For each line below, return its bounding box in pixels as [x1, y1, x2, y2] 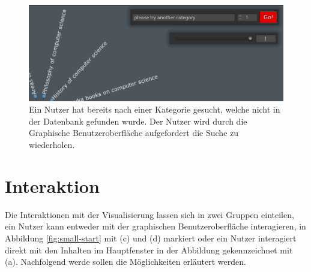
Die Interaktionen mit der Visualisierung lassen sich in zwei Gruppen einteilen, [5, 208, 294, 220]
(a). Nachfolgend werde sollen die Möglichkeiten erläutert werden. [5, 255, 246, 268]
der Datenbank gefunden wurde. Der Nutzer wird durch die [29, 114, 247, 127]
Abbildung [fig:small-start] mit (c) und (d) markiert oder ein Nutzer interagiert [5, 231, 297, 244]
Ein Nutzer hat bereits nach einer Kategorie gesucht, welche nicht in [29, 103, 280, 116]
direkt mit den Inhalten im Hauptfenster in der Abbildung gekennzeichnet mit [5, 243, 293, 256]
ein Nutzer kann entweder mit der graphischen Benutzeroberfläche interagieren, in [5, 220, 306, 232]
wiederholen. [29, 138, 75, 150]
